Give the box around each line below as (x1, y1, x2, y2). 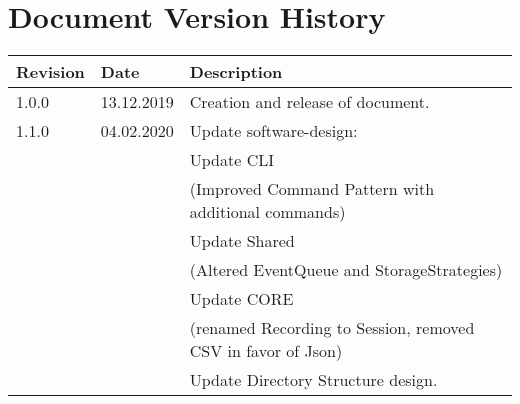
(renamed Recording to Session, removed (189, 316, 475, 340)
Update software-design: (189, 119, 358, 143)
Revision (16, 60, 85, 84)
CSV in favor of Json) (189, 339, 343, 363)
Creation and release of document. (189, 90, 430, 114)
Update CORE (189, 287, 294, 311)
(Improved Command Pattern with (189, 177, 435, 201)
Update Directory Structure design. (189, 368, 438, 392)
